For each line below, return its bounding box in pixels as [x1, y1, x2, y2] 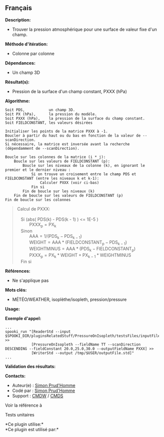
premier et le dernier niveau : [5, 167, 71, 172]
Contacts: [5, 373, 26, 379]
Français [5, 4, 32, 12]
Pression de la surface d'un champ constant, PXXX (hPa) [12, 88, 127, 94]
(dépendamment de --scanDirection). [5, 146, 80, 151]
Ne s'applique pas [12, 277, 49, 283]
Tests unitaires [5, 412, 35, 417]
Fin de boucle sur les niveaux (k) [22, 188, 95, 194]
